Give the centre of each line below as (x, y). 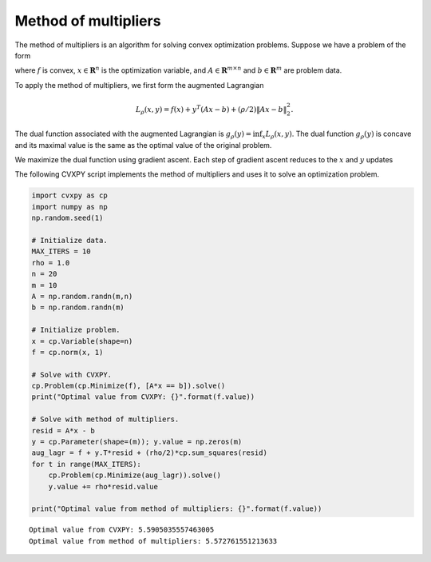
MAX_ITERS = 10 (61, 251)
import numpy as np (69, 207)
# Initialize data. (69, 241)
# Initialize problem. (76, 330)
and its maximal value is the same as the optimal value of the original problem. (143, 145)
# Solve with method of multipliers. (105, 419)
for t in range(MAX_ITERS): (86, 464)
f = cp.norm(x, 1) (67, 352)
